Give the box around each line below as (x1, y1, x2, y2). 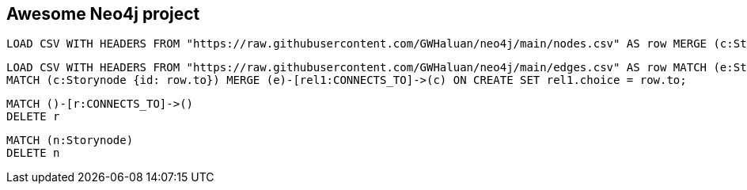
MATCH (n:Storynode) (6, 134, 134, 147)
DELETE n (6, 146, 60, 160)
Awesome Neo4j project (6, 4, 200, 24)
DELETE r (6, 110, 60, 123)
